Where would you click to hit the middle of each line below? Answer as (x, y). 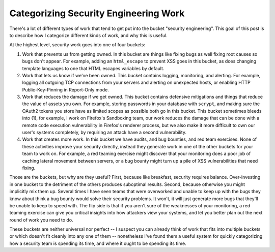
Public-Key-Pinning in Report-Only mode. (66, 89)
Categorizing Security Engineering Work (97, 13)
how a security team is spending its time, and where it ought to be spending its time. (98, 243)
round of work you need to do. (41, 220)
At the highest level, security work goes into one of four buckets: (77, 45)
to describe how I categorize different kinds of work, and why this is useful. (88, 35)
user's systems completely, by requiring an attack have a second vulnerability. (104, 133)
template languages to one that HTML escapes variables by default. (93, 68)
